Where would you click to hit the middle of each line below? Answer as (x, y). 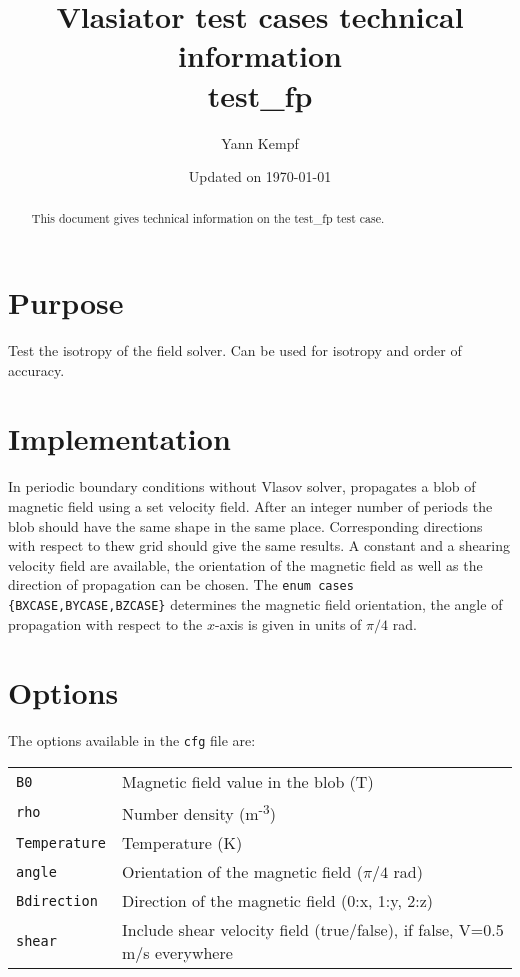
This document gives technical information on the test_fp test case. (208, 218)
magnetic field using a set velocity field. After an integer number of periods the (250, 505)
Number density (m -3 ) (199, 812)
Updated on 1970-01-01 (260, 176)
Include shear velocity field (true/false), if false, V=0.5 (313, 930)
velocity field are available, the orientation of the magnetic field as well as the (245, 564)
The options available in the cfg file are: (132, 740)
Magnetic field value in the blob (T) (248, 782)
